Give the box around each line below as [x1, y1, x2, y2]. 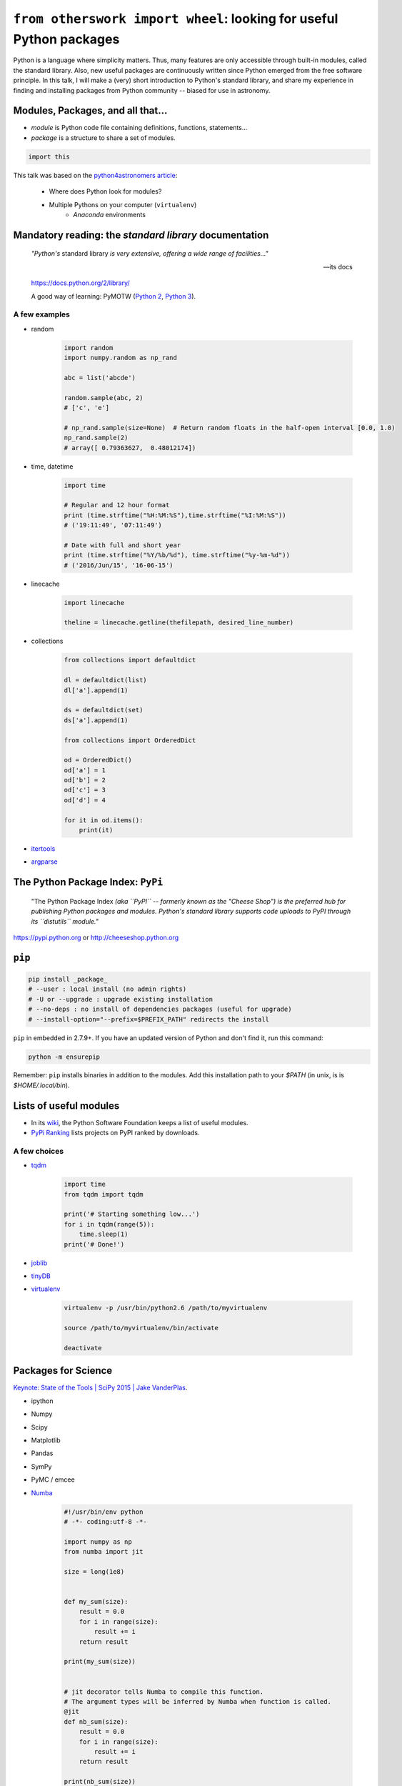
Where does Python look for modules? [49, 187, 162, 196]
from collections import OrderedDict [64, 736, 196, 744]
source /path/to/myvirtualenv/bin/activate [64, 1324, 219, 1332]
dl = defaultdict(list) [64, 676, 148, 684]
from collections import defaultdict [64, 656, 196, 664]
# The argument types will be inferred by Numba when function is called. [64, 1697, 332, 1705]
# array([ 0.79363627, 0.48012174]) [64, 444, 196, 452]
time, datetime [31, 462, 74, 471]
